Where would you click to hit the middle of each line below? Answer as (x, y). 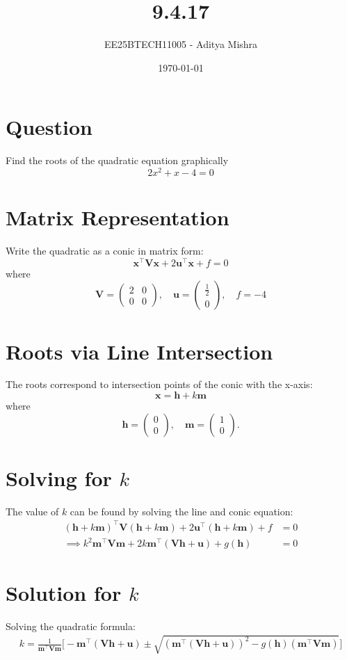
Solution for (64, 592)
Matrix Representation (118, 217)
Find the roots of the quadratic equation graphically (117, 160)
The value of (32, 511)
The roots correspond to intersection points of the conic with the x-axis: (159, 384)
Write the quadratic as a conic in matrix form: (105, 251)
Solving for (59, 477)
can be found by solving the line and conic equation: (181, 511)
